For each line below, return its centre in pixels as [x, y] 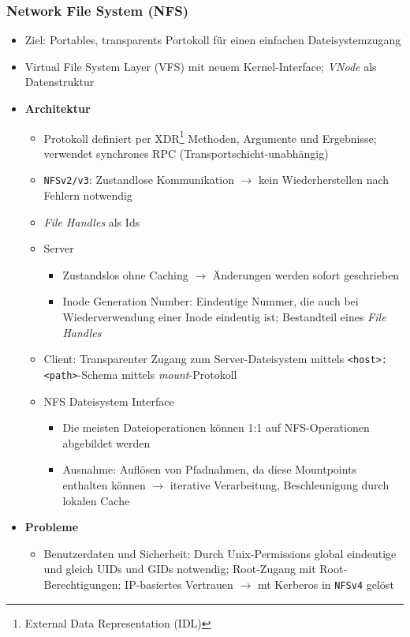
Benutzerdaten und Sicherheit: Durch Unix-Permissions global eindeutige [220, 553]
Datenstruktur [60, 82]
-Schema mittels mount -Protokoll [157, 374]
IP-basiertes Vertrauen [179, 584]
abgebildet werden [106, 442]
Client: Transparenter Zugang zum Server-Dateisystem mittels [194, 359]
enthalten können [104, 484]
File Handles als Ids [92, 221]
